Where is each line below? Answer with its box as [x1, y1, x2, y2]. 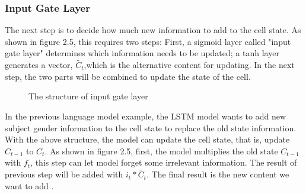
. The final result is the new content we [146, 168, 289, 180]
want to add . [5, 179, 54, 192]
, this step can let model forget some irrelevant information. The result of [30, 156, 297, 169]
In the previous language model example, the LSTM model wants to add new [5, 110, 286, 122]
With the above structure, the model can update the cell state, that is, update [5, 133, 290, 145]
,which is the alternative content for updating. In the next [84, 59, 295, 71]
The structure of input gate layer [28, 90, 148, 102]
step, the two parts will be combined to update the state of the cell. [5, 70, 251, 82]
